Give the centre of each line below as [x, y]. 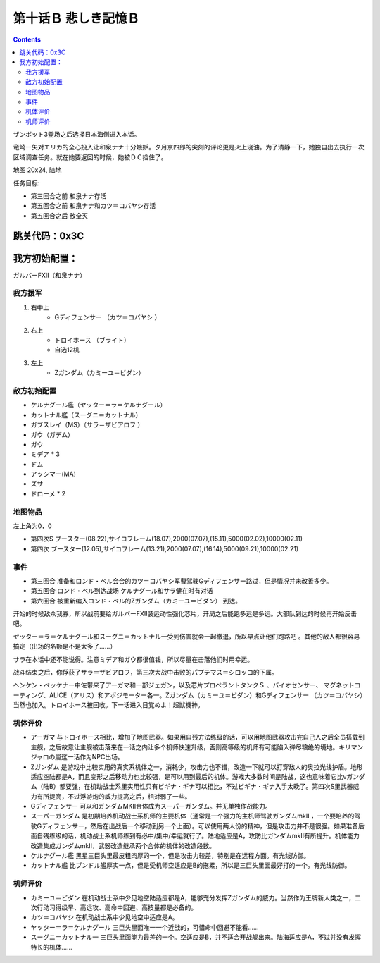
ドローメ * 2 [48, 493]
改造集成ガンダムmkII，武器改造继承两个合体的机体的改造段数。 [123, 845]
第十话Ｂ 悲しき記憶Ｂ [76, 18]
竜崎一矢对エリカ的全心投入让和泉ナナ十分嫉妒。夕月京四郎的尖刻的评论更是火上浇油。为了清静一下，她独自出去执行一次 [189, 147]
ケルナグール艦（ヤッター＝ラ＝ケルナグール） [99, 405]
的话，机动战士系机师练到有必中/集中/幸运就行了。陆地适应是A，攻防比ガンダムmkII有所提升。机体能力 [210, 836]
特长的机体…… [52, 947]
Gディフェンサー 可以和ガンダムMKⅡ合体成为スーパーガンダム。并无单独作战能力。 [151, 806]
